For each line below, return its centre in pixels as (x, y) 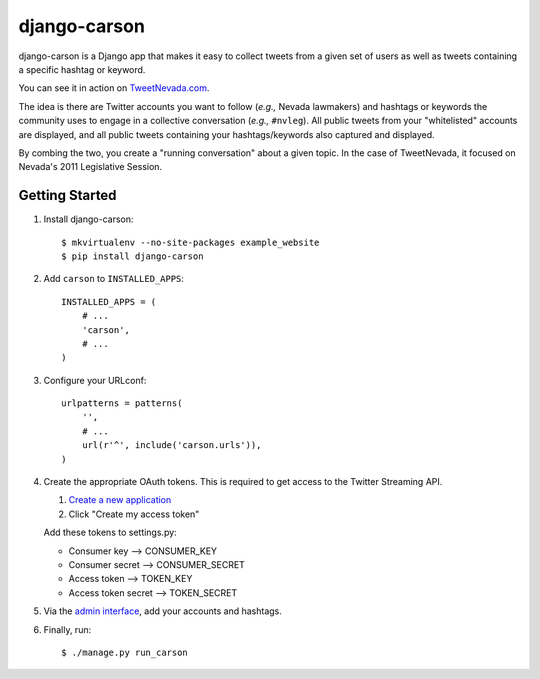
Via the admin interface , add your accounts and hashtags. (162, 611)
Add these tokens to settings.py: (110, 532)
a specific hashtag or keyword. (82, 69)
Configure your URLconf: (95, 380)
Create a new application (120, 500)
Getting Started (67, 195)
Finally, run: (67, 629)
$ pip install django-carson (132, 256)
